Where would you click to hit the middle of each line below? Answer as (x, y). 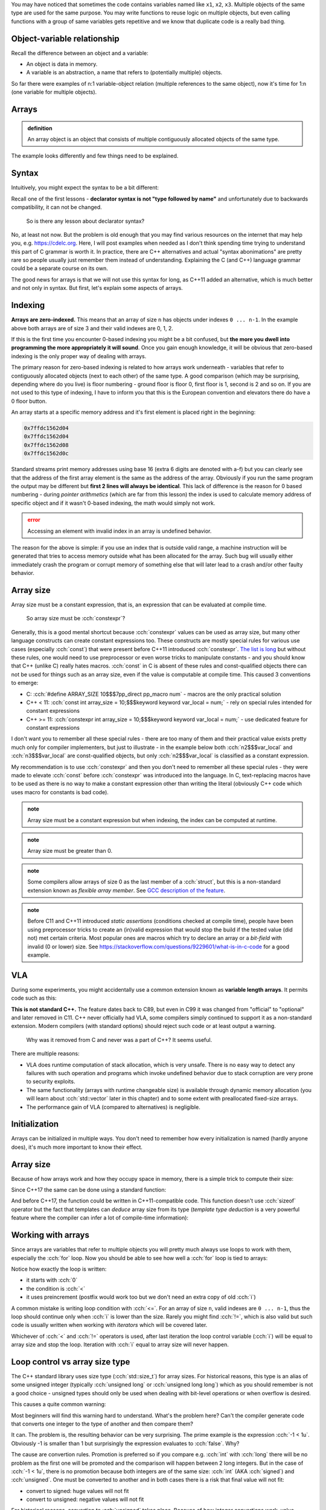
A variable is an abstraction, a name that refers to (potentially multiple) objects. (124, 72)
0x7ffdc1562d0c (46, 454)
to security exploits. (51, 1082)
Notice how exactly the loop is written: (59, 1269)
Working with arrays (50, 1235)
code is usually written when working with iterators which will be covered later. (109, 1325)
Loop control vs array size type (71, 1362)
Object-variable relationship (66, 38)
